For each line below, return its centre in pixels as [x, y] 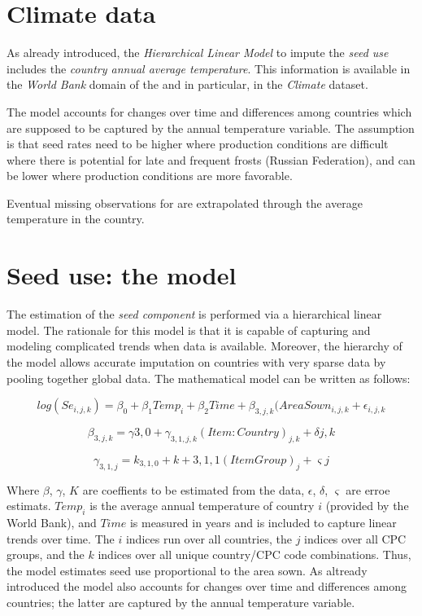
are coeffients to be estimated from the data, [194, 489]
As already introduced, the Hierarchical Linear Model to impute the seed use [198, 53]
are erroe [368, 489]
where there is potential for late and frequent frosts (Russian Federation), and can [211, 159]
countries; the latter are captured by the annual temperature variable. [181, 602]
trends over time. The [61, 538]
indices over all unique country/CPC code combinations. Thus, [255, 554]
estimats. [29, 506]
